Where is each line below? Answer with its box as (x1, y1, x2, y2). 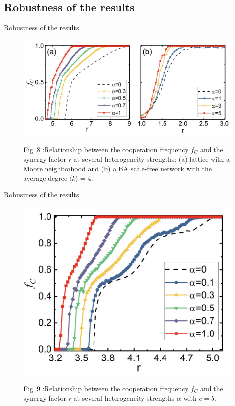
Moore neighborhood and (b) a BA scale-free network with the (23, 163, 211, 173)
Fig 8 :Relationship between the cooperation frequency (23, 144, 188, 154)
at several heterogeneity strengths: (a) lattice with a (73, 154, 230, 164)
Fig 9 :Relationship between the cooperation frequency (23, 383, 188, 393)
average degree (23, 173, 68, 183)
